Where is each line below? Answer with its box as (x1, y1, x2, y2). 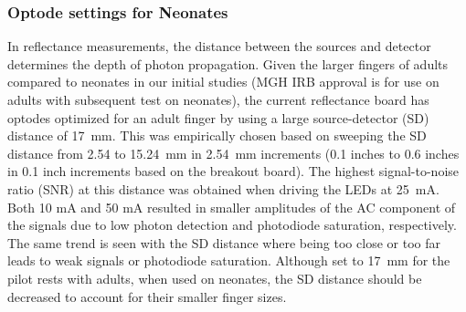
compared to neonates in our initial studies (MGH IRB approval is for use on (7, 72, 440, 91)
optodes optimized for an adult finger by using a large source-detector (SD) (7, 108, 429, 127)
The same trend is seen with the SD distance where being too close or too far (7, 233, 440, 252)
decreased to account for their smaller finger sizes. (7, 286, 287, 306)
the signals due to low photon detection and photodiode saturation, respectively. (7, 215, 457, 234)
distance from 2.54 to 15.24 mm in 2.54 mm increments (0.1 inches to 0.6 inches (7, 143, 460, 162)
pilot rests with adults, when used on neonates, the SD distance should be (7, 268, 422, 287)
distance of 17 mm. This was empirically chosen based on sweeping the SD (7, 126, 427, 145)
